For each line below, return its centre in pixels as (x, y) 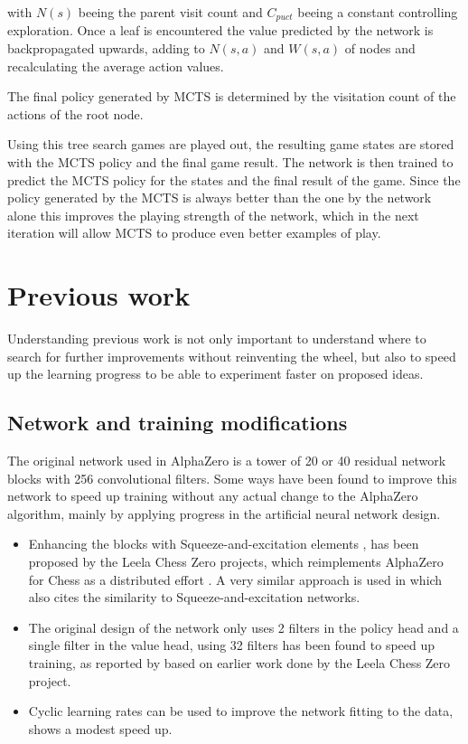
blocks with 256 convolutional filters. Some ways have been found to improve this (232, 478)
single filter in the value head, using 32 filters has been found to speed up (232, 645)
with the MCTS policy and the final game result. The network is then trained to (230, 162)
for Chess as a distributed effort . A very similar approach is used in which (235, 579)
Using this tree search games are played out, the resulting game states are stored (231, 144)
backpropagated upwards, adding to (106, 48)
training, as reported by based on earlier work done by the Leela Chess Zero (239, 663)
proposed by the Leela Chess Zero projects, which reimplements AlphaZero (236, 562)
